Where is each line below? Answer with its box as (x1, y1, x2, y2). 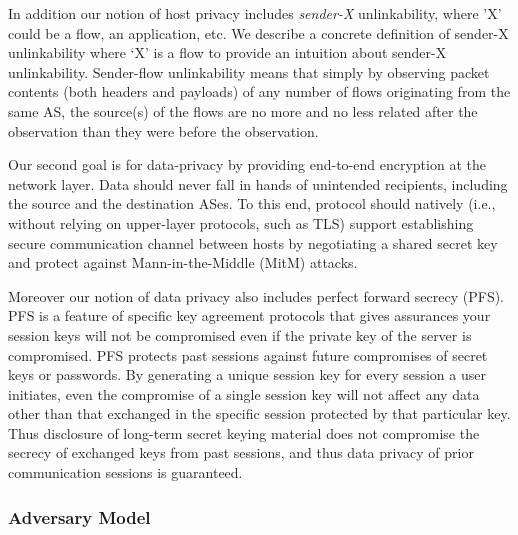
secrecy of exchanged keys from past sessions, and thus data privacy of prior (8, 442, 474, 463)
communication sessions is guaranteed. (8, 462, 243, 483)
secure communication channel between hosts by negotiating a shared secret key (8, 232, 498, 253)
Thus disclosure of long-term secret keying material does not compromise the (8, 422, 480, 443)
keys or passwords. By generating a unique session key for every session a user (8, 364, 486, 385)
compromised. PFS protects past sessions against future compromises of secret (8, 344, 488, 365)
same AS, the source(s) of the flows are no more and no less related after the (8, 100, 478, 121)
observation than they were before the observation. (8, 120, 319, 141)
